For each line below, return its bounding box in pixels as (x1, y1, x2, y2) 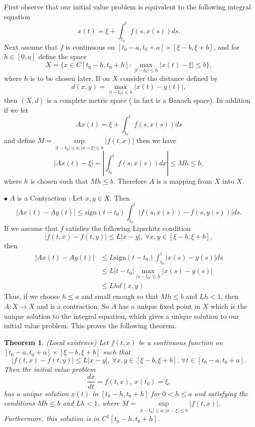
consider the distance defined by (120, 73, 218, 83)
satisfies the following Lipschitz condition (65, 223, 191, 233)
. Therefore (113, 176, 147, 186)
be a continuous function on (138, 337, 223, 347)
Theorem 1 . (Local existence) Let (4, 337, 109, 347)
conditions (4, 398, 35, 408)
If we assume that (4, 223, 58, 233)
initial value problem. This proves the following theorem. (4, 320, 177, 331)
